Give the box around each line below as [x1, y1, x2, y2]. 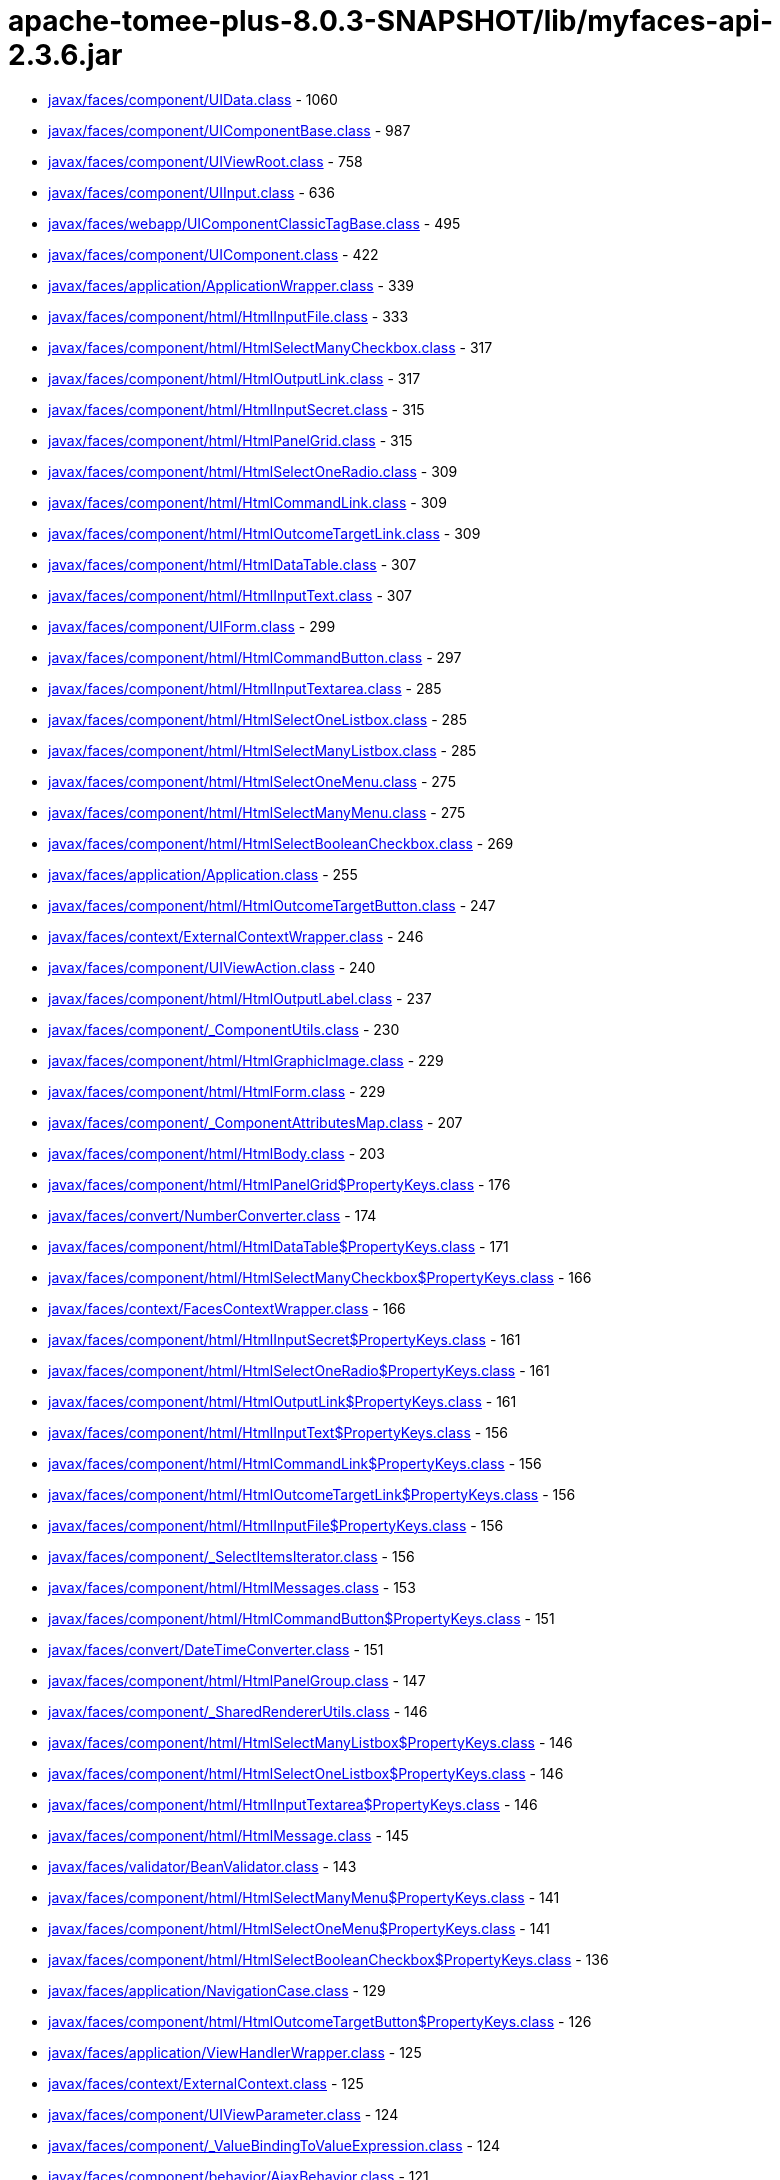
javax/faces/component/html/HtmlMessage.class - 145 [48, 1826, 409, 1844]
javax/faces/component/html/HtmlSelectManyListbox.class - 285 [48, 741, 477, 759]
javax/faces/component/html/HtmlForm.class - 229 [48, 1082, 386, 1100]
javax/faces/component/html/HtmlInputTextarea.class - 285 [48, 679, 442, 697]
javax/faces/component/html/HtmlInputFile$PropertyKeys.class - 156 [48, 1516, 504, 1534]
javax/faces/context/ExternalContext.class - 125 [48, 2074, 364, 2092]
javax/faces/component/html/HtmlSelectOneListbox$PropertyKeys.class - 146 [48, 1764, 564, 1782]
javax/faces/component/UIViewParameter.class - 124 [48, 2105, 399, 2123]
